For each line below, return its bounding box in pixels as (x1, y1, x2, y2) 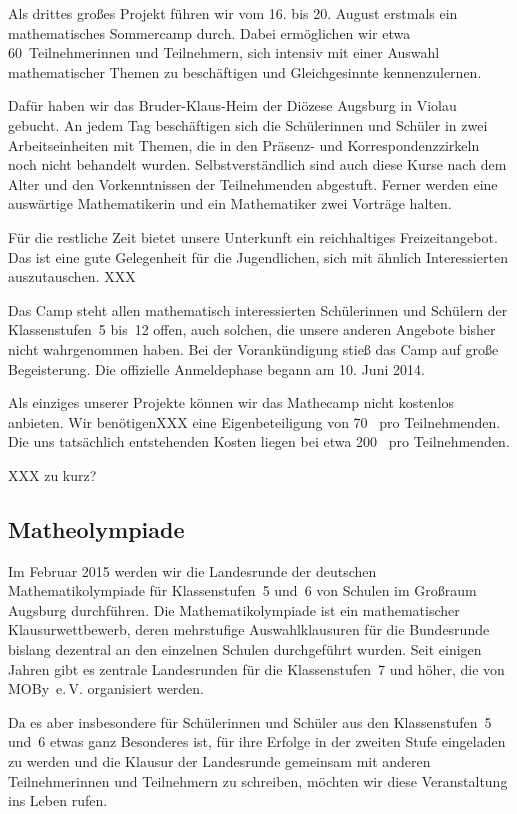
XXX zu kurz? (8, 464, 97, 485)
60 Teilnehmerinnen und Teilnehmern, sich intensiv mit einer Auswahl (8, 42, 440, 63)
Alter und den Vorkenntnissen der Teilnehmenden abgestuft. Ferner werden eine (8, 173, 498, 194)
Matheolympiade (8, 513, 185, 544)
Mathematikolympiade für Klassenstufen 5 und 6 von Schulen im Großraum (8, 580, 477, 601)
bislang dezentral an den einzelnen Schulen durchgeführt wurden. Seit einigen (8, 639, 482, 660)
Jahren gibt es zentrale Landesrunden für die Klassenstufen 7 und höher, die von (8, 658, 505, 679)
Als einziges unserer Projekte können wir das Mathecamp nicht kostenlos (8, 392, 455, 413)
